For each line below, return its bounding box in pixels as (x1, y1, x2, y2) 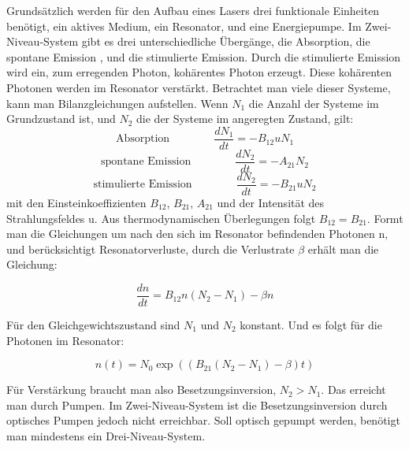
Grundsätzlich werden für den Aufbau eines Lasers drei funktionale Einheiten (6, 2, 380, 18)
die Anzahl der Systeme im (248, 95, 379, 111)
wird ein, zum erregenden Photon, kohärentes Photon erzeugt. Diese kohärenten (6, 64, 392, 80)
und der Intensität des (217, 194, 325, 210)
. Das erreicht (321, 381, 386, 398)
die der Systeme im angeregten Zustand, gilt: (136, 110, 354, 127)
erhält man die (307, 240, 379, 257)
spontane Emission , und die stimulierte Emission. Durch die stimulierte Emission (6, 48, 401, 65)
